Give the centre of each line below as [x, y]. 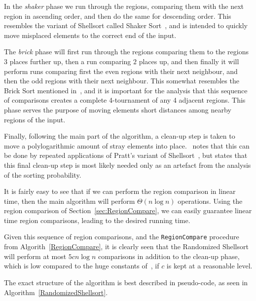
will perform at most [35, 256]
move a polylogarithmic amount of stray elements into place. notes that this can [127, 145]
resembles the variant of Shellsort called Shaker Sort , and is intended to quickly [126, 25]
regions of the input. [35, 119]
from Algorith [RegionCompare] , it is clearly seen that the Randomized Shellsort [126, 246]
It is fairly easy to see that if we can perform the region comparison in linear [120, 191]
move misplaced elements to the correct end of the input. [90, 35]
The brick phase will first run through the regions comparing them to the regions [126, 52]
